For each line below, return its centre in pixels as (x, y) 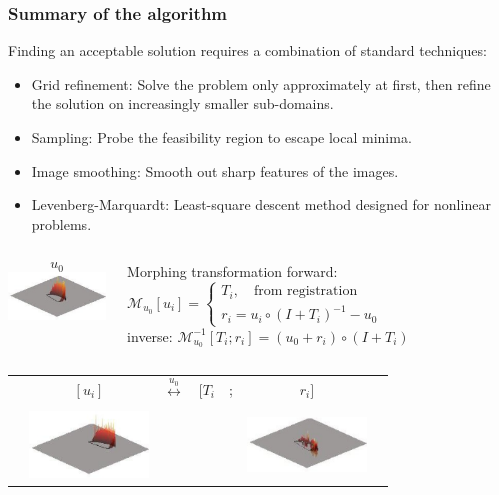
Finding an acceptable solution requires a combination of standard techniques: (247, 50)
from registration (305, 291)
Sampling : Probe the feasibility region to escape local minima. (221, 137)
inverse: (150, 335)
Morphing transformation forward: (232, 271)
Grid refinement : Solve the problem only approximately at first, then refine (261, 83)
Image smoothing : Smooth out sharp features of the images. (215, 170)
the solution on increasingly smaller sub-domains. (182, 103)
